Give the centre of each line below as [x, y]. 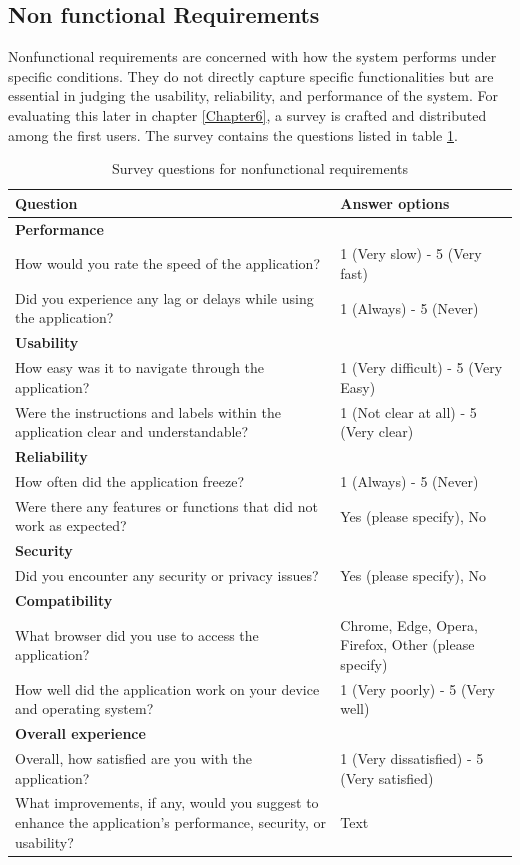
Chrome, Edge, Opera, [409, 624]
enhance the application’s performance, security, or [171, 822]
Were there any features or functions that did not [166, 505]
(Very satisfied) [387, 777]
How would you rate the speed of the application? [168, 263]
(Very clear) [377, 431]
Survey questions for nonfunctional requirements [260, 168]
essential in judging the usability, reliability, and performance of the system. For [253, 95]
